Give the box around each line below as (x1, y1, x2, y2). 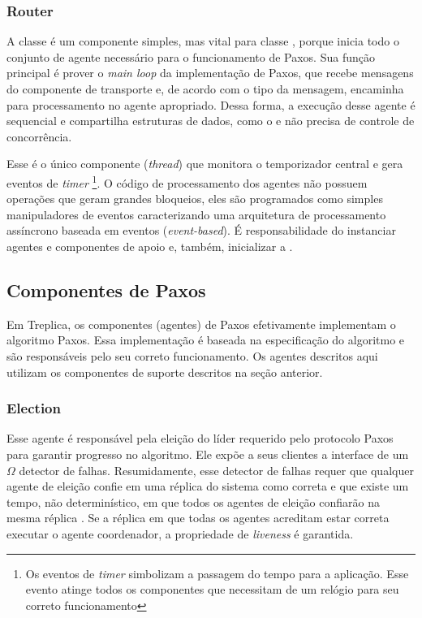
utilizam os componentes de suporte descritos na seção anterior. (6, 363, 323, 380)
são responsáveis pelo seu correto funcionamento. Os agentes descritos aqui (6, 347, 378, 364)
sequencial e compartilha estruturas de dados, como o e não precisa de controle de (6, 112, 415, 129)
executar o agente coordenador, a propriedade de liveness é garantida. (6, 525, 354, 542)
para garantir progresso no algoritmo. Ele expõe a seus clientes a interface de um (6, 445, 409, 462)
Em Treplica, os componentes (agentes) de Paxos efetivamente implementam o (6, 315, 396, 332)
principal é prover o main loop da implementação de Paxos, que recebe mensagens (6, 64, 414, 81)
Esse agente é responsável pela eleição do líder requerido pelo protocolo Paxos (6, 430, 394, 447)
